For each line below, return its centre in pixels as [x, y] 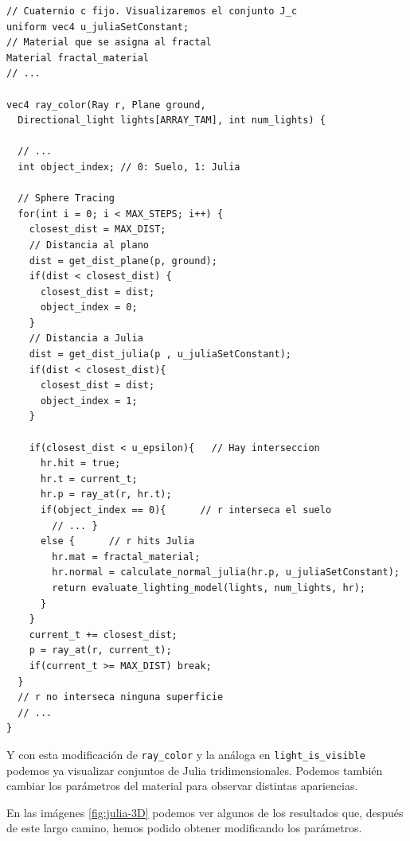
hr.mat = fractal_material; [126, 557]
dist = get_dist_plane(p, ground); [123, 261]
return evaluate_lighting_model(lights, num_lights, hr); [209, 588]
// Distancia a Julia [86, 339]
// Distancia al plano [89, 245]
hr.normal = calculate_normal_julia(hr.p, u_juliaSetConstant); [226, 572]
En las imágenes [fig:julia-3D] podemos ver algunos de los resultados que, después [205, 812]
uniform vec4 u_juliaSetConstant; [98, 27]
